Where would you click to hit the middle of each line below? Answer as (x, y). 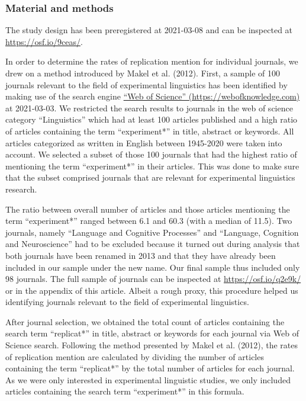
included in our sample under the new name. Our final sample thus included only (153, 267)
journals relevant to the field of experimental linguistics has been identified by (146, 84)
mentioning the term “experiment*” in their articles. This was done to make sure (152, 166)
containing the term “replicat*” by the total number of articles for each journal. (150, 368)
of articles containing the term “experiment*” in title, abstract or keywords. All (150, 131)
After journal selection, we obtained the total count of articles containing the (145, 321)
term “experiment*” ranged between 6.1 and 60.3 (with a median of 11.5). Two (149, 221)
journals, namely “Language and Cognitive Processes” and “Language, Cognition (152, 232)
